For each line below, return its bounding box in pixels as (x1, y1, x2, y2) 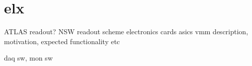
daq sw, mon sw (4, 53, 53, 63)
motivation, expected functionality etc (4, 36, 120, 46)
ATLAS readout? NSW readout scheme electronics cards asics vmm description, (4, 26, 249, 37)
